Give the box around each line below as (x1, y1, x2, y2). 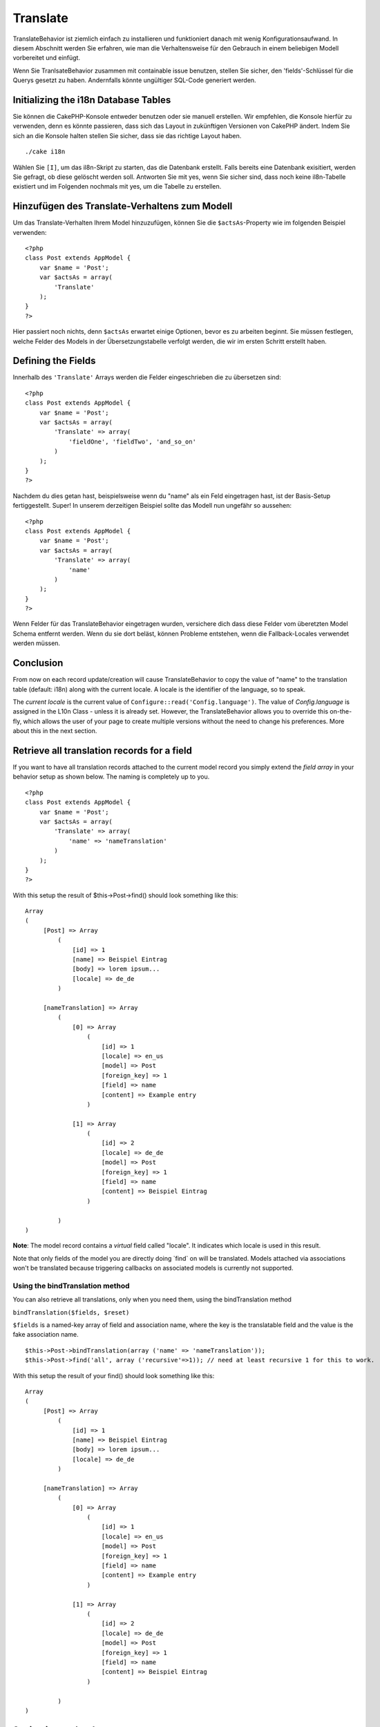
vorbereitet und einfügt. (12, 54, 81, 62)
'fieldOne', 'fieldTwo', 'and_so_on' (68, 437, 197, 446)
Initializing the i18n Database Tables (12, 94, 171, 106)
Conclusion (12, 657, 64, 669)
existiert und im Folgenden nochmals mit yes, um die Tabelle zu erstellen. (12, 182, 222, 191)
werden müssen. (12, 639, 61, 647)
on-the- (329, 707, 352, 716)
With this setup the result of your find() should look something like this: (12, 1371, 215, 1380)
